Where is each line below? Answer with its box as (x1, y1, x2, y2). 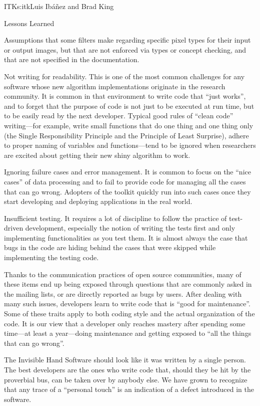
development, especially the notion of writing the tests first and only (25, 223, 235, 233)
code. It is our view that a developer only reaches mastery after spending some (4, 318, 245, 328)
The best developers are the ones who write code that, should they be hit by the (4, 364, 251, 374)
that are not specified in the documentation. (4, 54, 139, 65)
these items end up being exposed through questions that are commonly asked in (4, 279, 252, 289)
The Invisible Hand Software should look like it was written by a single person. (4, 354, 246, 365)
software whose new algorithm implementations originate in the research (4, 81, 225, 91)
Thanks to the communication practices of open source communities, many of (4, 269, 241, 279)
